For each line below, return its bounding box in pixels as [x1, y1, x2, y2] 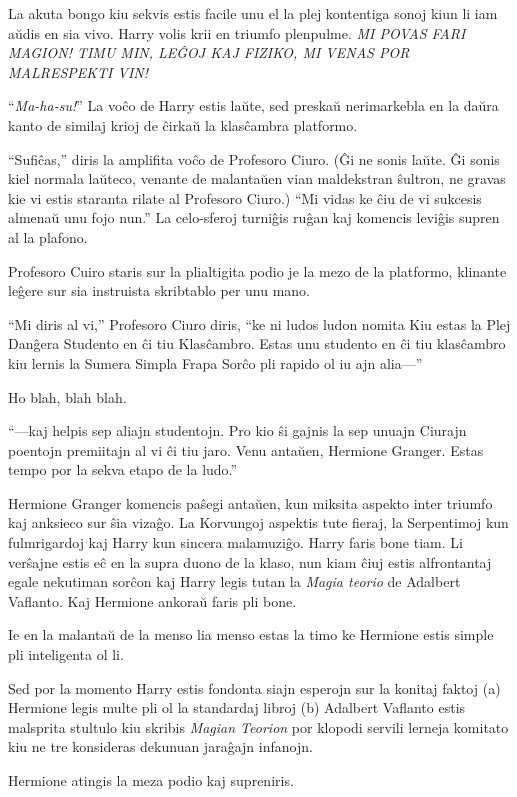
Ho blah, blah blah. [8, 386, 127, 407]
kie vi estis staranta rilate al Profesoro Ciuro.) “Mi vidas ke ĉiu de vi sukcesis [8, 187, 482, 208]
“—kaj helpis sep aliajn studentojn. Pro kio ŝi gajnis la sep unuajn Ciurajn [8, 420, 467, 441]
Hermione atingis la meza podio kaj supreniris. [8, 770, 294, 790]
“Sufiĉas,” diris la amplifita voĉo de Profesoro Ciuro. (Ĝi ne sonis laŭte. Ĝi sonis [8, 148, 500, 169]
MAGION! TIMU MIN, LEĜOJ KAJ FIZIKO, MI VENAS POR [8, 42, 410, 63]
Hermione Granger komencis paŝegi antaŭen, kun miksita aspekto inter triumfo [8, 492, 493, 513]
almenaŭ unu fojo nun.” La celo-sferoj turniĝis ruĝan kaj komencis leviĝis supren [8, 207, 500, 228]
